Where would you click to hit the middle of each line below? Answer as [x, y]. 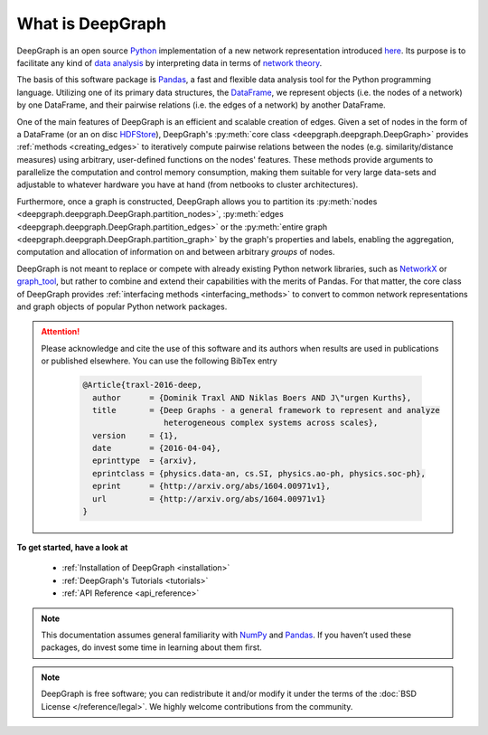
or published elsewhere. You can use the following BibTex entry [159, 361]
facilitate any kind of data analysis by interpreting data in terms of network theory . [169, 62]
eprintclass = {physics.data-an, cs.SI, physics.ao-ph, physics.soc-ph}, [259, 473]
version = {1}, [135, 435]
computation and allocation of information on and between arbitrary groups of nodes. [176, 252]
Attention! [61, 332]
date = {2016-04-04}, [156, 448]
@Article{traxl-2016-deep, [142, 385]
